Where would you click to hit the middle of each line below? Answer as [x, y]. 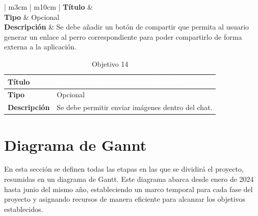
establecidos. [24, 209]
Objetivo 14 [110, 63]
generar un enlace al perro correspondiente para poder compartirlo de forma [123, 36]
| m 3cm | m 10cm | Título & [49, 7]
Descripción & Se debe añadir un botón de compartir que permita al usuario [127, 27]
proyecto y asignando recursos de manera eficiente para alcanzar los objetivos [125, 199]
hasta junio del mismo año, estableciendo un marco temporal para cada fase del [128, 189]
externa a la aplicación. [40, 47]
